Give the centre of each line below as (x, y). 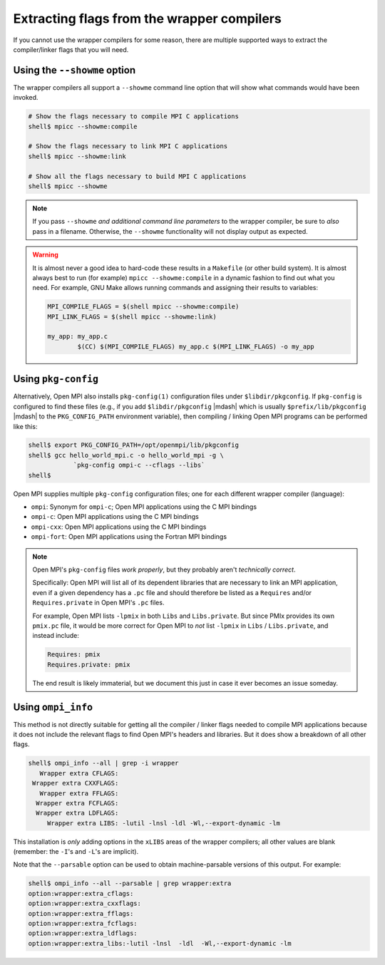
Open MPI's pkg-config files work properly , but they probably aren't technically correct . (164, 569)
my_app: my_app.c (78, 336)
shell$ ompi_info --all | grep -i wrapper (103, 763)
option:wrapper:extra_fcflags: (83, 924)
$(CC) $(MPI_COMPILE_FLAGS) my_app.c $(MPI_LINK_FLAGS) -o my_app (196, 346)
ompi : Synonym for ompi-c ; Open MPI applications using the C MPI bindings (144, 507)
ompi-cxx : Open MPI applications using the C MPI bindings (119, 527)
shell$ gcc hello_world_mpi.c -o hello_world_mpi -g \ (126, 455)
